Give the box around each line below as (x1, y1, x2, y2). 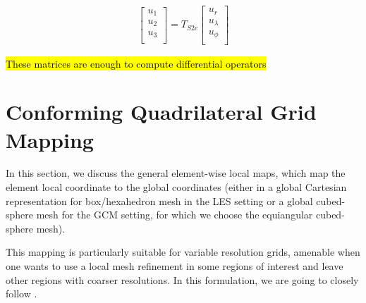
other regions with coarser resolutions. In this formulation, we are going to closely (6, 272, 359, 287)
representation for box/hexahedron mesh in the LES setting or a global (6, 193, 313, 208)
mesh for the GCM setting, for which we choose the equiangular (36, 207, 313, 222)
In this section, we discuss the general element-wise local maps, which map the (6, 166, 346, 180)
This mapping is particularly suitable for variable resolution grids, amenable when (6, 245, 360, 259)
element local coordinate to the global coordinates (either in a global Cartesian (6, 180, 347, 194)
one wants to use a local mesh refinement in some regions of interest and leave (6, 259, 343, 273)
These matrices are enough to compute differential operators (6, 56, 267, 70)
